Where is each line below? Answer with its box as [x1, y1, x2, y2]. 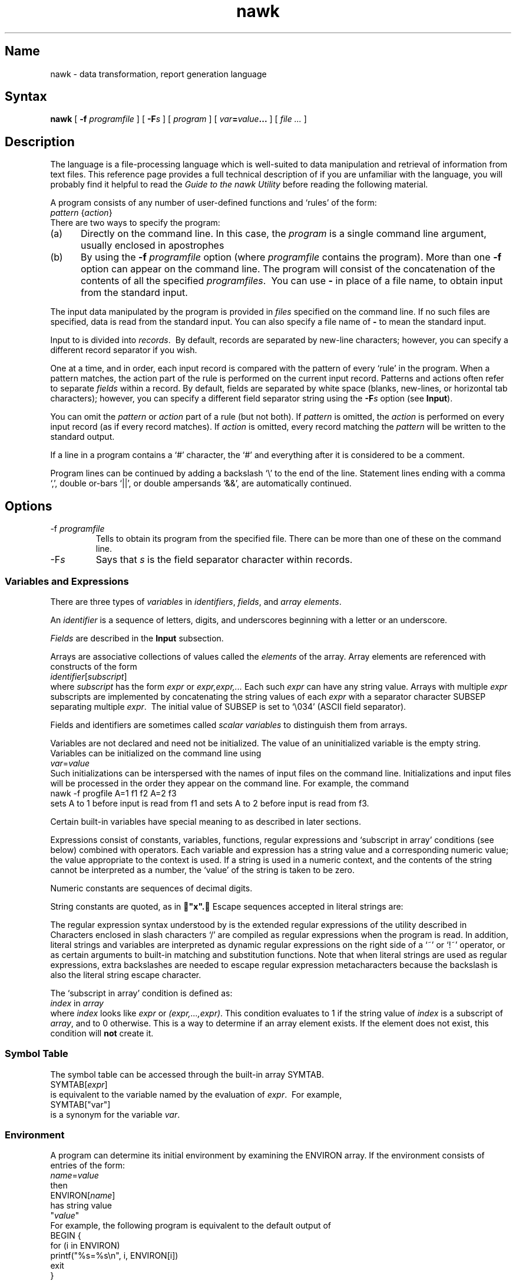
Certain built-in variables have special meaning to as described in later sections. [50, 816, 361, 827]
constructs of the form [50, 661, 137, 671]
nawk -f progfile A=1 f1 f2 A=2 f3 [50, 788, 177, 798]
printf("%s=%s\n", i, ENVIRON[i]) [50, 1250, 178, 1261]
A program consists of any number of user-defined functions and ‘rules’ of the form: [50, 197, 377, 208]
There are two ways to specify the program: [50, 218, 220, 228]
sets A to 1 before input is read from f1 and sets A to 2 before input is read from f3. [50, 798, 369, 808]
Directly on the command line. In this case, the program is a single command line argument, [80, 228, 487, 240]
